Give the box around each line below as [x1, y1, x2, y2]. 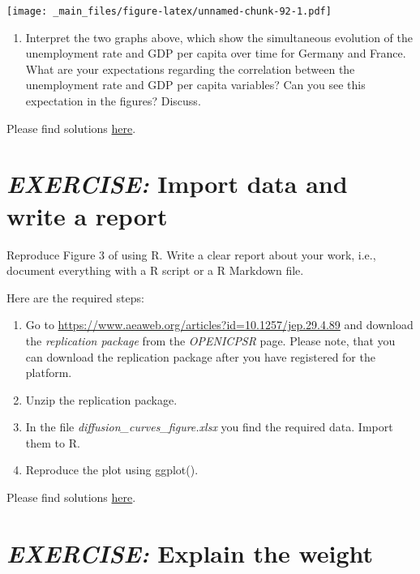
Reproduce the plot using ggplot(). [25, 461, 199, 478]
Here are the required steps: [6, 289, 144, 306]
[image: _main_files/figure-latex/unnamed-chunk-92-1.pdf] [6, 6, 332, 17]
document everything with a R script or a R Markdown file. [6, 262, 304, 279]
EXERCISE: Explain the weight [6, 536, 374, 570]
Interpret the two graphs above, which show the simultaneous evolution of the [25, 28, 413, 45]
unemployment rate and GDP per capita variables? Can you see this [25, 76, 366, 93]
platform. [25, 364, 72, 381]
